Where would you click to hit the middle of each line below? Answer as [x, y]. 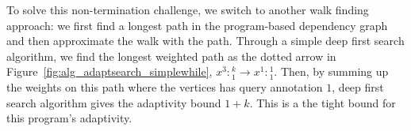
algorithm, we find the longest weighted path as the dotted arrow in [171, 56]
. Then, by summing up [331, 71]
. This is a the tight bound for [323, 102]
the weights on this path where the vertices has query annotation [165, 86]
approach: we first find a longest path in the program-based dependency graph [197, 25]
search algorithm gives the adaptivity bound [114, 102]
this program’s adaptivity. [69, 118]
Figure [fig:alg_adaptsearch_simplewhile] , [109, 71]
